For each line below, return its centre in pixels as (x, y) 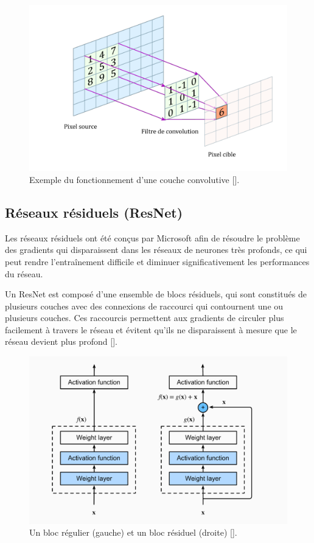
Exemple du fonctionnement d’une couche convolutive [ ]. (134, 179)
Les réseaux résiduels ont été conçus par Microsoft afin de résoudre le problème (152, 237)
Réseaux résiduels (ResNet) (94, 212)
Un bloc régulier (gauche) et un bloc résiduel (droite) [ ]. (133, 532)
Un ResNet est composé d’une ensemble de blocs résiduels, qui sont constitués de (156, 294)
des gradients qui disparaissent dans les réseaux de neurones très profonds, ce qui (156, 250)
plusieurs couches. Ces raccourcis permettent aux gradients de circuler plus (145, 318)
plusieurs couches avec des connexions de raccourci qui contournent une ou (144, 306)
